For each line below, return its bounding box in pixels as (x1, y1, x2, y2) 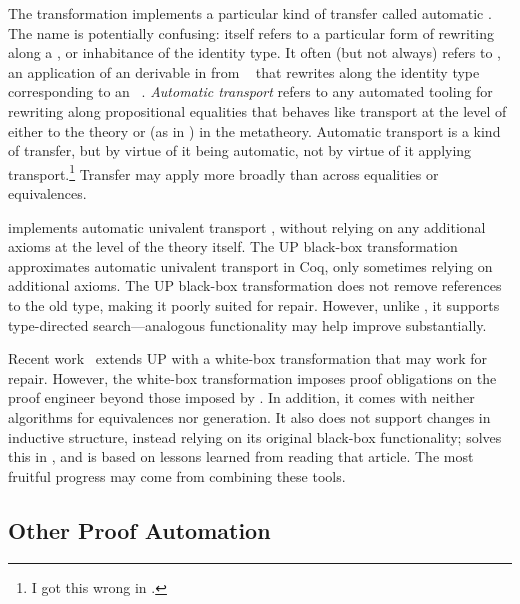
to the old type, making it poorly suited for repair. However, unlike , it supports (8, 294, 500, 315)
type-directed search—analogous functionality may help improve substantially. (8, 314, 487, 335)
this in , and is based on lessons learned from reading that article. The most (8, 446, 474, 467)
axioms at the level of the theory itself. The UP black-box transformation (8, 236, 458, 257)
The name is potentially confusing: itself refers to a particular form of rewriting (8, 22, 494, 43)
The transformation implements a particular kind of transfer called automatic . (8, 3, 492, 23)
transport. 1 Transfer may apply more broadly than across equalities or (8, 160, 439, 184)
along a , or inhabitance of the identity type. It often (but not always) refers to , (8, 42, 502, 63)
